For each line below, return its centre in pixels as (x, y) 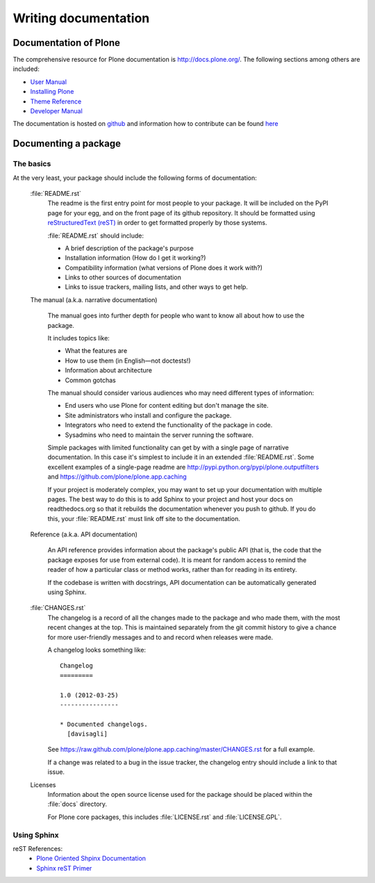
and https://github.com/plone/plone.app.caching (117, 477)
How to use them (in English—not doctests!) (128, 361)
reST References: (38, 848)
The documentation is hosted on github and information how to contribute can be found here (146, 124)
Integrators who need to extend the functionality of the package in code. (169, 425)
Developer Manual (56, 111)
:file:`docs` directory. (77, 804)
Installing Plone (52, 92)
